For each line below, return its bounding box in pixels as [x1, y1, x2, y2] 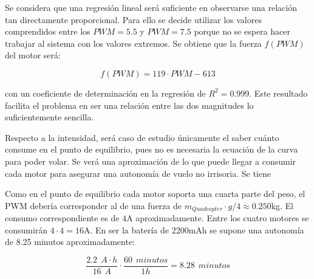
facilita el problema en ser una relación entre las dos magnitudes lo [5, 98, 254, 111]
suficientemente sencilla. [5, 111, 94, 123]
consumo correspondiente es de [5, 212, 120, 224]
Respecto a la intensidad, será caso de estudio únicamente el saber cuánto [5, 131, 279, 143]
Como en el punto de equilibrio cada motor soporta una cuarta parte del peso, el [5, 187, 305, 200]
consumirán [5, 223, 48, 236]
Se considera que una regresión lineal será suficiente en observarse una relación [5, 1, 297, 13]
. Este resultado [249, 86, 308, 99]
